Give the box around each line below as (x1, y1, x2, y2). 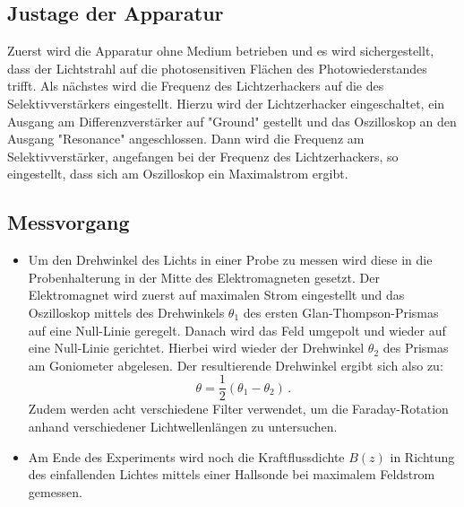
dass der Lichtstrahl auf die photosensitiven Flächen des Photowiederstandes (7, 58, 427, 77)
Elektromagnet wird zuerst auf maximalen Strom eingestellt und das (28, 285, 405, 304)
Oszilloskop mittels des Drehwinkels (28, 302, 225, 321)
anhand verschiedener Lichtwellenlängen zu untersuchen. (28, 416, 338, 435)
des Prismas (382, 338, 449, 357)
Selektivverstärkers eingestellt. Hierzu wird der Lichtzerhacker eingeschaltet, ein (7, 93, 445, 112)
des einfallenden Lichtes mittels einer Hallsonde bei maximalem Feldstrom (28, 465, 435, 484)
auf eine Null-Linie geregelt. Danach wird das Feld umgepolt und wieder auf (28, 320, 446, 339)
